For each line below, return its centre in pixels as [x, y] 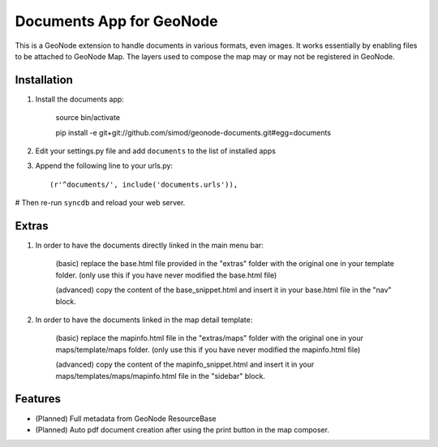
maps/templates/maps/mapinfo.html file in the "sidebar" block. [161, 376]
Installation [44, 80]
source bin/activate [88, 118]
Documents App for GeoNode [116, 21]
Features [38, 399]
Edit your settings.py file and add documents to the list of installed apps [155, 151]
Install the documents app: [80, 99]
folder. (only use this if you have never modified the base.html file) [166, 275]
